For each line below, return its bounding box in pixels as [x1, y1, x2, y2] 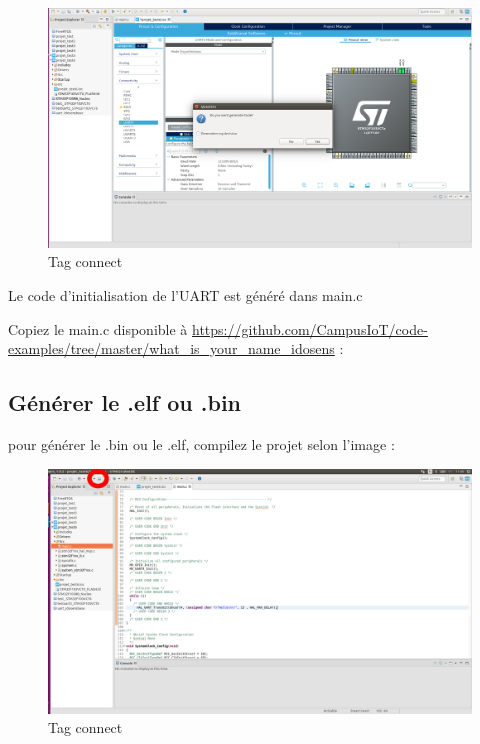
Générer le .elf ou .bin [8, 387, 242, 418]
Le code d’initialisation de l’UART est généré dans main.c [8, 284, 363, 305]
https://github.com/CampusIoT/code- [192, 318, 428, 339]
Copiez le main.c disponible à [8, 318, 188, 339]
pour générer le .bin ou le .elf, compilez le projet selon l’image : [8, 433, 395, 454]
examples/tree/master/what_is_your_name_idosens [8, 338, 335, 359]
